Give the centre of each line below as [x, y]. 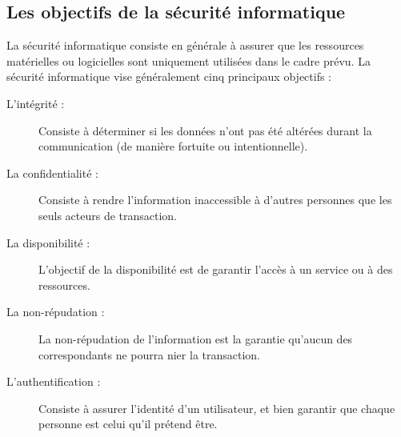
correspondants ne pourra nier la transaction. [150, 354]
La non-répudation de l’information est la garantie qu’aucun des [196, 338]
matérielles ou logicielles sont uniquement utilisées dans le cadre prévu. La [188, 60]
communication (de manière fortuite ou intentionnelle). [173, 146]
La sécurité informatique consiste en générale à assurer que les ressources [185, 45]
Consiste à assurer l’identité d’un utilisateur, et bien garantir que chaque [217, 408]
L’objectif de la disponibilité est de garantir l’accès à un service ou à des [216, 269]
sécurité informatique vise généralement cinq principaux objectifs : [169, 76]
